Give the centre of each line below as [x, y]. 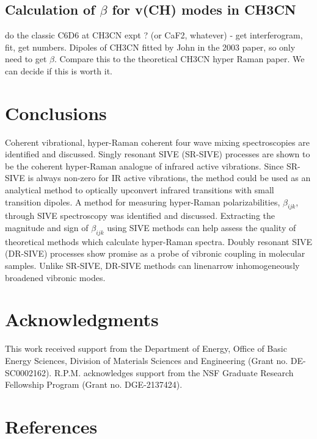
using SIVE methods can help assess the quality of [202, 228]
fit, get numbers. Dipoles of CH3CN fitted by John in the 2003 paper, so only [150, 47]
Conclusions [56, 112]
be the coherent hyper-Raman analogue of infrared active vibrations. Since [144, 166]
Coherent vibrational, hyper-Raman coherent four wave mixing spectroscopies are [157, 142]
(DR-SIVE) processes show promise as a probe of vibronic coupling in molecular [155, 253]
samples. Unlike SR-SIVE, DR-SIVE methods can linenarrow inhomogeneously [152, 266]
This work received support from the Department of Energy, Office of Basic [146, 348]
